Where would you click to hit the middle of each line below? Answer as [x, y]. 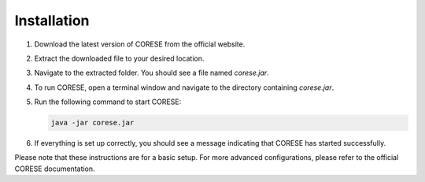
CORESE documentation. [55, 169]
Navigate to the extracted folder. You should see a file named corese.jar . [152, 73]
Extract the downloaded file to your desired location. [119, 58]
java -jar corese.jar [92, 123]
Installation [52, 20]
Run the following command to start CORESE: [108, 102]
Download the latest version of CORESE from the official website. [140, 44]
